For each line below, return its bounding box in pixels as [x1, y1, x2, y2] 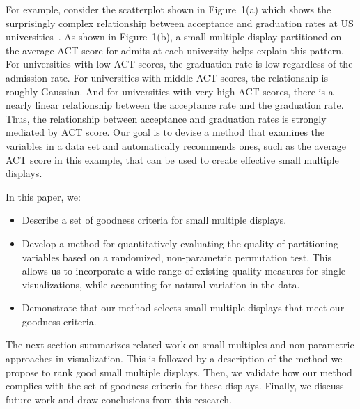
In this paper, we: [6, 189, 81, 203]
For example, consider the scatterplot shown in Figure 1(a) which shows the [6, 2, 331, 16]
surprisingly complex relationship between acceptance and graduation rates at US [6, 15, 354, 30]
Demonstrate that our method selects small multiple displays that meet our [22, 300, 345, 315]
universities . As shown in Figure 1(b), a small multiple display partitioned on [6, 29, 342, 44]
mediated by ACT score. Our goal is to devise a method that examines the [6, 125, 325, 139]
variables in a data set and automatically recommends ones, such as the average [6, 138, 346, 153]
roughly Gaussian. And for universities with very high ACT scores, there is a [6, 84, 334, 98]
